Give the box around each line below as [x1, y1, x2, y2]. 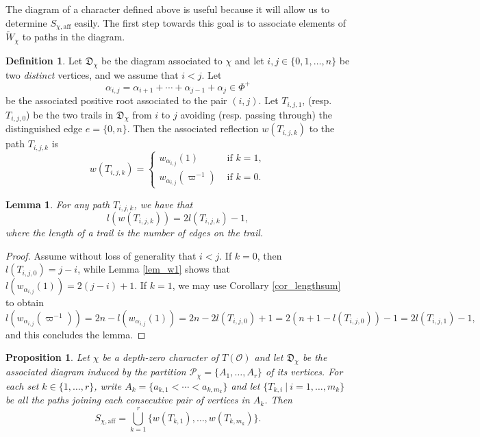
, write [94, 378, 122, 392]
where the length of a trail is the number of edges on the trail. [5, 225, 264, 239]
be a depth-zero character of [102, 350, 219, 364]
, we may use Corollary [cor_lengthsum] [172, 278, 341, 292]
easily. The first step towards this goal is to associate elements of [74, 15, 346, 29]
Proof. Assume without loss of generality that [5, 248, 197, 262]
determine [5, 15, 47, 29]
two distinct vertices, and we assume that [5, 67, 179, 82]
